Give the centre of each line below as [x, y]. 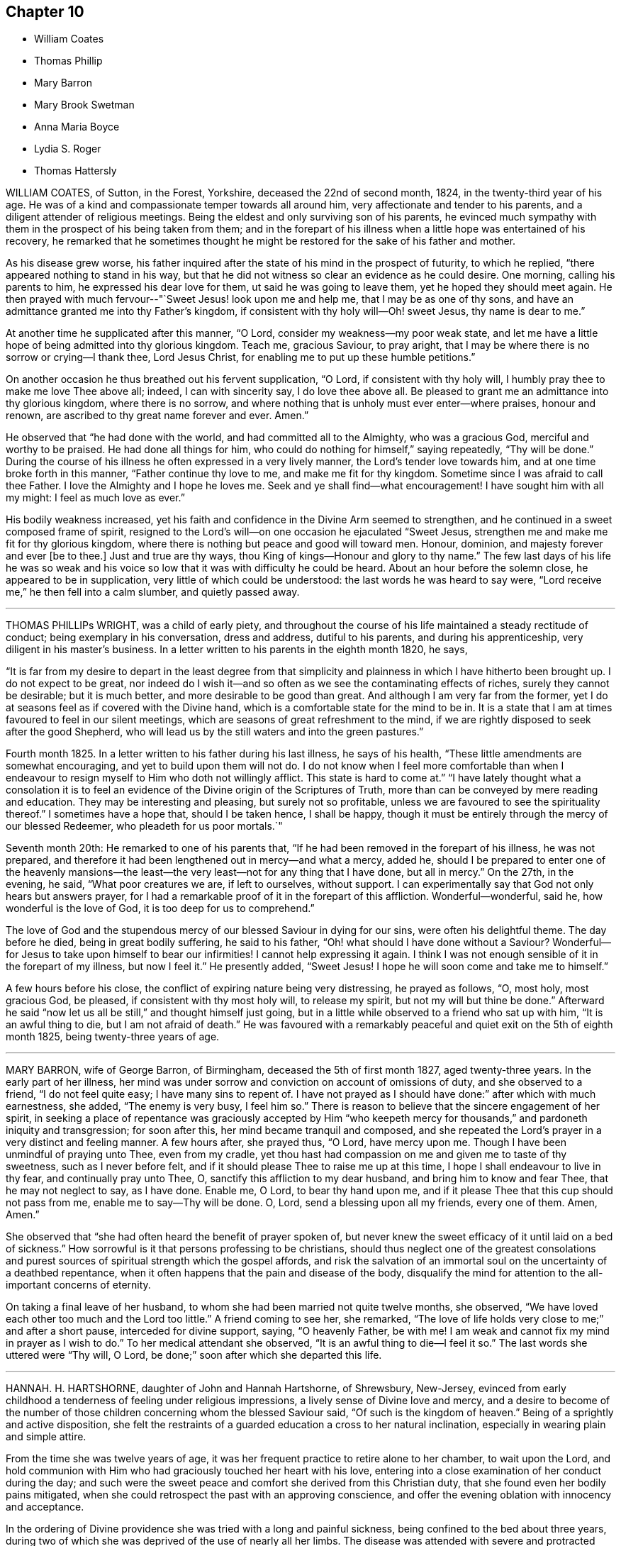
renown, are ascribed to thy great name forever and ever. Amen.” [157, 416]
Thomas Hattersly [75, 171]
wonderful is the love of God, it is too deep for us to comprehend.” [160, 908]
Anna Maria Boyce [77, 127]
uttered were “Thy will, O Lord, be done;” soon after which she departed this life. [194, 1355]
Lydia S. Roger [68, 149]
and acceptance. [45, 1507]
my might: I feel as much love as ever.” [95, 498]
